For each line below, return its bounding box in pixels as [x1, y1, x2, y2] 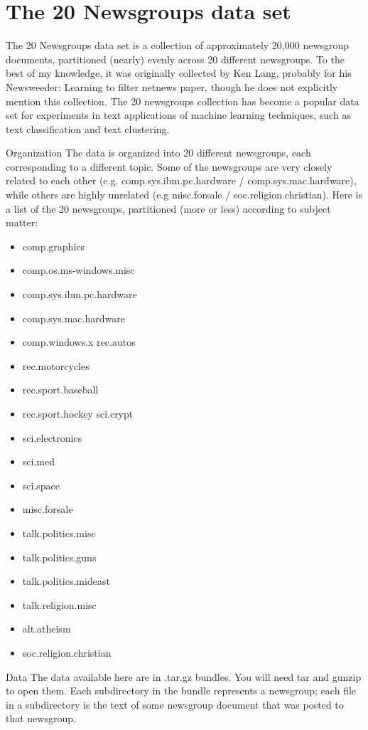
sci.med [22, 454, 55, 469]
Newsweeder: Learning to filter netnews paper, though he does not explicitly [6, 79, 338, 94]
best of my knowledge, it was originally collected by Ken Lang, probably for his [6, 65, 352, 80]
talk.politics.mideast [22, 573, 110, 588]
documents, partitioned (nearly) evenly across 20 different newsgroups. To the [6, 51, 345, 66]
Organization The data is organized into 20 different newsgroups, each [6, 145, 311, 160]
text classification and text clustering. [6, 121, 170, 136]
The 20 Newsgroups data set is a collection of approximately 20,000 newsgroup [6, 38, 350, 53]
